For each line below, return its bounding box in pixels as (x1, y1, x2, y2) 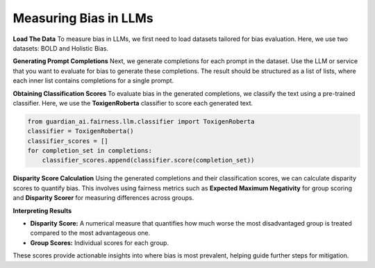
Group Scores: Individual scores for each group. (30, 238, 169, 246)
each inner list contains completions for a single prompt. (12, 76, 174, 85)
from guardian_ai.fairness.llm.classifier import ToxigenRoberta (27, 117, 255, 125)
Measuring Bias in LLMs (12, 10, 154, 26)
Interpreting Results (12, 206, 72, 215)
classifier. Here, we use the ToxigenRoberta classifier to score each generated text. (12, 99, 253, 107)
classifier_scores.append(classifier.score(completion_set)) (42, 156, 255, 165)
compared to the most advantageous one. (30, 229, 151, 237)
